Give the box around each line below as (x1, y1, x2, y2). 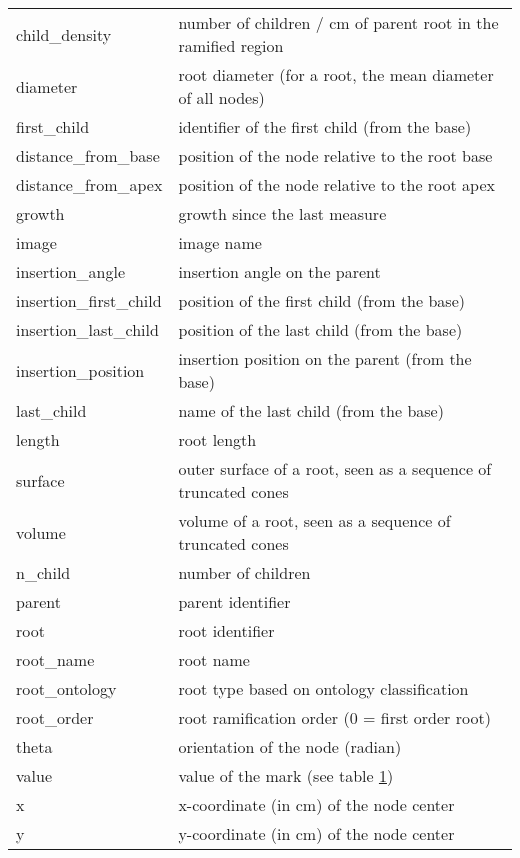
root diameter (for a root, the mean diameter (178, 63, 494, 86)
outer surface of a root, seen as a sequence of (178, 457, 492, 480)
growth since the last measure (178, 202, 387, 225)
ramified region (178, 34, 284, 57)
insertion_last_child (16, 318, 159, 341)
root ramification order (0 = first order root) (178, 706, 491, 729)
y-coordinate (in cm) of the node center (178, 822, 455, 845)
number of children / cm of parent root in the (178, 11, 499, 34)
